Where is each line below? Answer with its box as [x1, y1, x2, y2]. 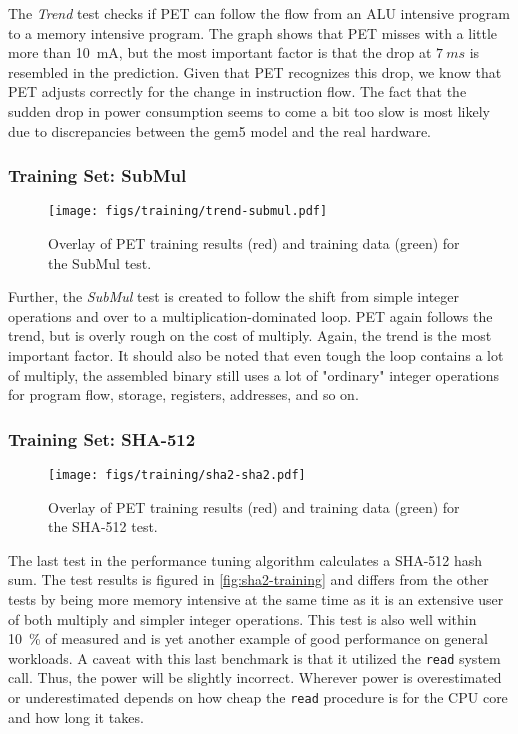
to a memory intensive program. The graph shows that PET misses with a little [8, 22, 498, 43]
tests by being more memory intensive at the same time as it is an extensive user [8, 589, 504, 610]
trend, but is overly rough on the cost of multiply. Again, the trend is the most [8, 325, 492, 346]
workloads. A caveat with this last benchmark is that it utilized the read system [8, 647, 501, 668]
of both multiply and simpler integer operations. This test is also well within [8, 608, 477, 629]
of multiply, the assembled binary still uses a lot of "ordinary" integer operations [8, 364, 500, 385]
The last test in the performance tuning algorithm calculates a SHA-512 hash [8, 549, 483, 570]
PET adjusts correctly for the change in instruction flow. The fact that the [8, 81, 467, 102]
